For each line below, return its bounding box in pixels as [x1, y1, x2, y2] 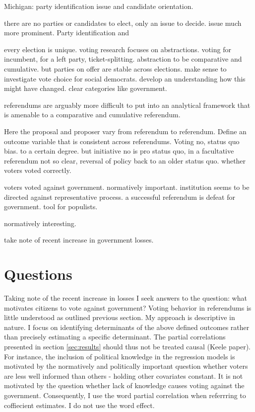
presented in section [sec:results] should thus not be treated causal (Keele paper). [4, 341, 251, 351]
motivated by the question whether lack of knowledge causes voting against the [4, 380, 245, 391]
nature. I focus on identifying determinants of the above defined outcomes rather [4, 322, 250, 332]
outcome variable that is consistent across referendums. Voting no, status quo [4, 136, 240, 146]
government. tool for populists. [4, 201, 98, 212]
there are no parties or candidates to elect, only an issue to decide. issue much [4, 17, 242, 28]
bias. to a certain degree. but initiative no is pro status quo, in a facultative [4, 146, 234, 156]
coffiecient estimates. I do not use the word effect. [4, 400, 155, 410]
